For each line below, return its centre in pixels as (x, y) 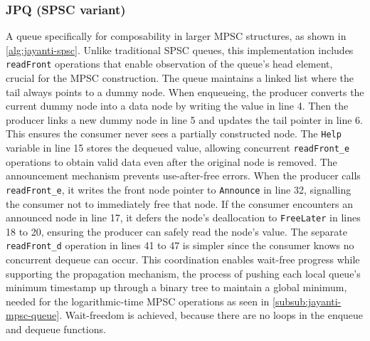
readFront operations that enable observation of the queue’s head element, (169, 64)
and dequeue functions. (56, 329)
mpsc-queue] (33, 315)
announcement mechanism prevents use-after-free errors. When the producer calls (183, 175)
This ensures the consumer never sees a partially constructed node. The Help (174, 133)
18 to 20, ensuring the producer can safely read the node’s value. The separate (176, 231)
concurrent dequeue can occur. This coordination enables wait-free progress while (183, 259)
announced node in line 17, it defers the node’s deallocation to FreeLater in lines (183, 217)
